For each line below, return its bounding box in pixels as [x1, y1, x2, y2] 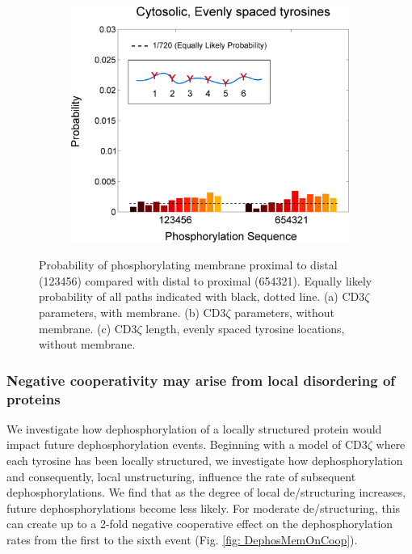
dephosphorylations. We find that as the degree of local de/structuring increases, [6, 484, 406, 501]
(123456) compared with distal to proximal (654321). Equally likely [39, 272, 372, 289]
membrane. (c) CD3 [39, 319, 137, 336]
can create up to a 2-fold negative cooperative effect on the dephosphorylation [6, 515, 393, 532]
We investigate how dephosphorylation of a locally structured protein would [6, 420, 382, 437]
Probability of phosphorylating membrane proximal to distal [39, 256, 338, 273]
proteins [6, 388, 61, 408]
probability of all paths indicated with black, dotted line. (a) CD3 [39, 288, 365, 305]
